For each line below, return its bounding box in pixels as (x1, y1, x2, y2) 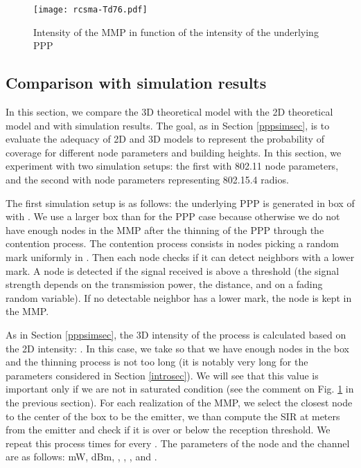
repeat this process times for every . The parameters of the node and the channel (6, 435, 350, 450)
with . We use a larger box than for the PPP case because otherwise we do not (6, 209, 340, 224)
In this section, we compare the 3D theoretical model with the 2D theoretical (6, 105, 333, 119)
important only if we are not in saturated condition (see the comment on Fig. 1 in (6, 381, 354, 396)
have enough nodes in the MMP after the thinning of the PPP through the (6, 222, 324, 237)
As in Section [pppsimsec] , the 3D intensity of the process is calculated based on (6, 327, 346, 341)
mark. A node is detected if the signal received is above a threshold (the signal (6, 263, 340, 278)
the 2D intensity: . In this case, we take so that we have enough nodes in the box (6, 341, 349, 355)
